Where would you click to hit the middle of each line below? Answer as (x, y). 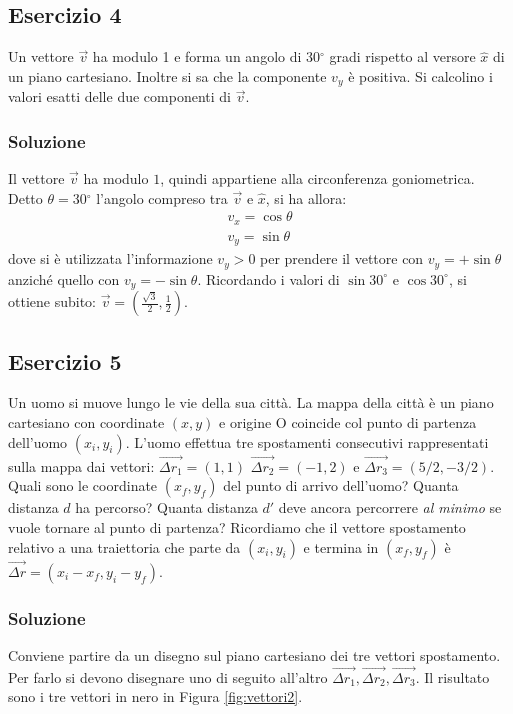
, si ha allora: (306, 197)
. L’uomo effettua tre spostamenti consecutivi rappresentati (307, 441)
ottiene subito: (52, 301)
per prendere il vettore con (342, 258)
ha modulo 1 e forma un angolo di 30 (206, 56)
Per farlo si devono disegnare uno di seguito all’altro (168, 676)
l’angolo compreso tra (162, 197)
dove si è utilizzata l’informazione (110, 258)
